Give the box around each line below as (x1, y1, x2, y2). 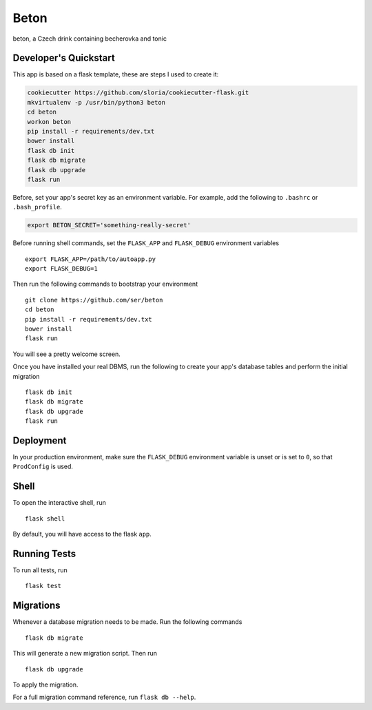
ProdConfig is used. (12, 462, 74, 471)
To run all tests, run (12, 566, 68, 574)
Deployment (12, 435, 67, 446)
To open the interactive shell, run (12, 499, 107, 507)
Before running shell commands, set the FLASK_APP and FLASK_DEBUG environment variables (12, 239, 279, 247)
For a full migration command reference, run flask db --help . (12, 693, 196, 702)
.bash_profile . (12, 203, 62, 211)
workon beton (27, 118, 72, 125)
